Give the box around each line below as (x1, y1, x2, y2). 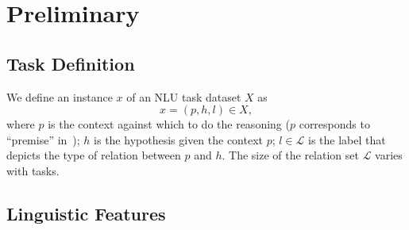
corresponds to (299, 116, 370, 132)
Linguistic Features (6, 201, 166, 225)
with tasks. (6, 162, 60, 178)
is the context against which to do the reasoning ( (48, 116, 290, 132)
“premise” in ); (6, 131, 80, 148)
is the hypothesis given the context (94, 131, 264, 148)
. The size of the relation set (222, 147, 359, 163)
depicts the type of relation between (6, 147, 181, 163)
